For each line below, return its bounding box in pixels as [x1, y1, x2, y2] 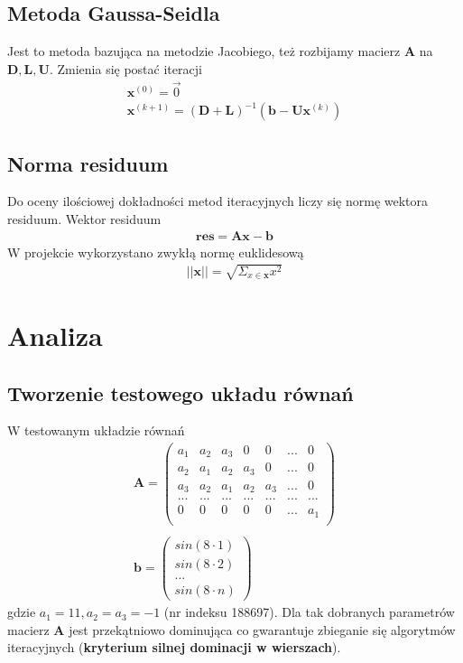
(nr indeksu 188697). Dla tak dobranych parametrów [163, 602, 455, 621]
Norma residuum [7, 149, 169, 177]
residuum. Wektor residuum [7, 209, 162, 228]
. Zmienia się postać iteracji [49, 59, 202, 78]
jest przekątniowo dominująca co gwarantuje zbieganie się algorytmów [69, 620, 456, 639]
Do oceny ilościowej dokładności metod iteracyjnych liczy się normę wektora [7, 191, 429, 210]
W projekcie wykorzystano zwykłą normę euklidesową [7, 242, 304, 261]
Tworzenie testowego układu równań [7, 378, 354, 406]
